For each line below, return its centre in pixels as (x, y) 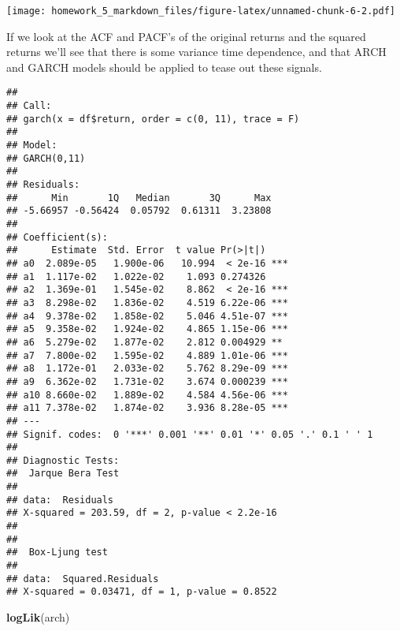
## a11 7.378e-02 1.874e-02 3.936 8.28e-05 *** (147, 408)
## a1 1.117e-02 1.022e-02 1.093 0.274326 (136, 276)
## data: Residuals (60, 500)
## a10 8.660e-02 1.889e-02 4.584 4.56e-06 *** (147, 395)
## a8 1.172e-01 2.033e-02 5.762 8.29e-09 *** (147, 369)
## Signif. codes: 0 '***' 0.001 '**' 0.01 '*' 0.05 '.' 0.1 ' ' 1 (190, 434)
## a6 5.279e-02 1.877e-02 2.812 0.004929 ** (144, 342)
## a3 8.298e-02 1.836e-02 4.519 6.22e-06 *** (147, 302)
